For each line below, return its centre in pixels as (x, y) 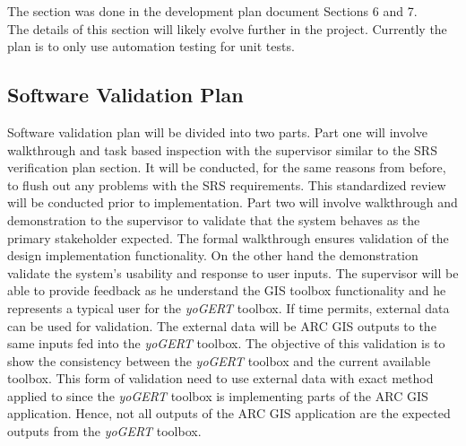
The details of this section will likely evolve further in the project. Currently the (227, 28)
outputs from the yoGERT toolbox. (104, 431)
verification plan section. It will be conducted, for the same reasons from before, (227, 167)
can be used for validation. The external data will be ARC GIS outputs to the (222, 325)
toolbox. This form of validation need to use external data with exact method (220, 378)
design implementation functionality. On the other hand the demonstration (213, 255)
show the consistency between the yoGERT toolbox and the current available (219, 360)
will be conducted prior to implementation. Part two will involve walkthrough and (233, 202)
